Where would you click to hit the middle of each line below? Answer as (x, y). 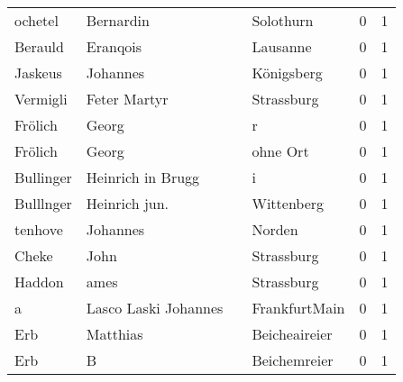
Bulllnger (43, 203)
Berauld (39, 46)
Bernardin (118, 20)
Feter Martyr (127, 99)
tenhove (39, 229)
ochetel (37, 20)
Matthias (114, 334)
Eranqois (114, 46)
